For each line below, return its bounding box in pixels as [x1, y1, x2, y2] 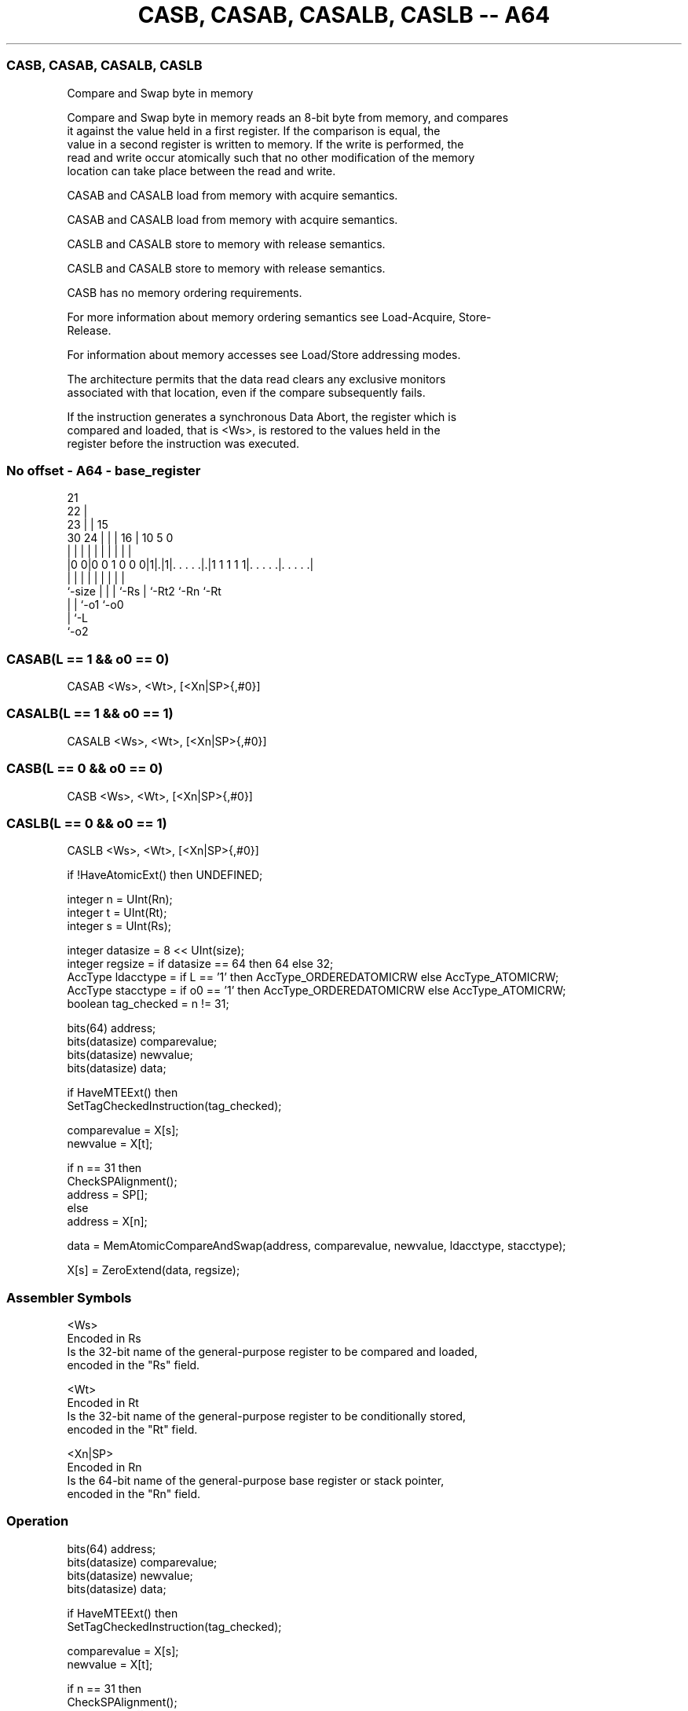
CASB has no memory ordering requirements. [67, 285, 302, 299]
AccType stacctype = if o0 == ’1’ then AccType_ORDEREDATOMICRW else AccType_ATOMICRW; [67, 984, 566, 998]
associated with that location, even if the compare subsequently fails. [67, 385, 426, 399]
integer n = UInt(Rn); [67, 892, 173, 907]
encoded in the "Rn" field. [67, 1487, 201, 1500]
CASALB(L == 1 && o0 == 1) [6, 705, 174, 722]
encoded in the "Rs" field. [67, 1358, 200, 1372]
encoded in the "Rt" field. [67, 1423, 198, 1436]
